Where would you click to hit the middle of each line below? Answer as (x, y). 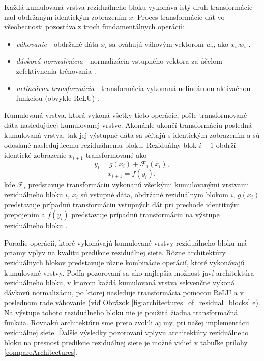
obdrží (226, 145)
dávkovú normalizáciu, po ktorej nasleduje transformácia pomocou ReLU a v (124, 292)
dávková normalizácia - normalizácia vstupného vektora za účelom (119, 61)
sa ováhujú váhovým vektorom (156, 43)
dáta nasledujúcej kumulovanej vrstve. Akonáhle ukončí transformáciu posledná (128, 125)
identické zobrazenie (35, 155)
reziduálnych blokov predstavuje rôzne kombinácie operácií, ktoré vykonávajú (124, 262)
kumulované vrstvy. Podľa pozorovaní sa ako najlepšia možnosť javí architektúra (129, 272)
